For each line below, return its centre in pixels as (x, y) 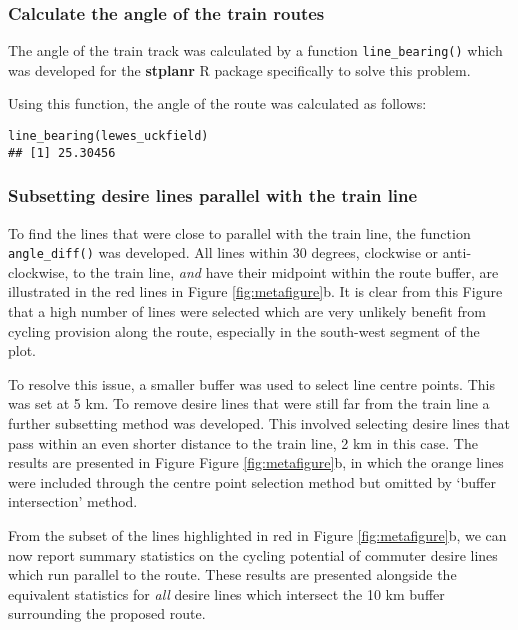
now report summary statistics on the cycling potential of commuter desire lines (253, 554)
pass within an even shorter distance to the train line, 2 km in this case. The (243, 442)
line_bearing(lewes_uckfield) (108, 136)
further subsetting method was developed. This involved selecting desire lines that (259, 423)
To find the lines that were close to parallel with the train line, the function (239, 232)
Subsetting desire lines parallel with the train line (213, 195)
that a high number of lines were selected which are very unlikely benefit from (247, 311)
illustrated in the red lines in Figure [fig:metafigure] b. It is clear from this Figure (255, 291)
